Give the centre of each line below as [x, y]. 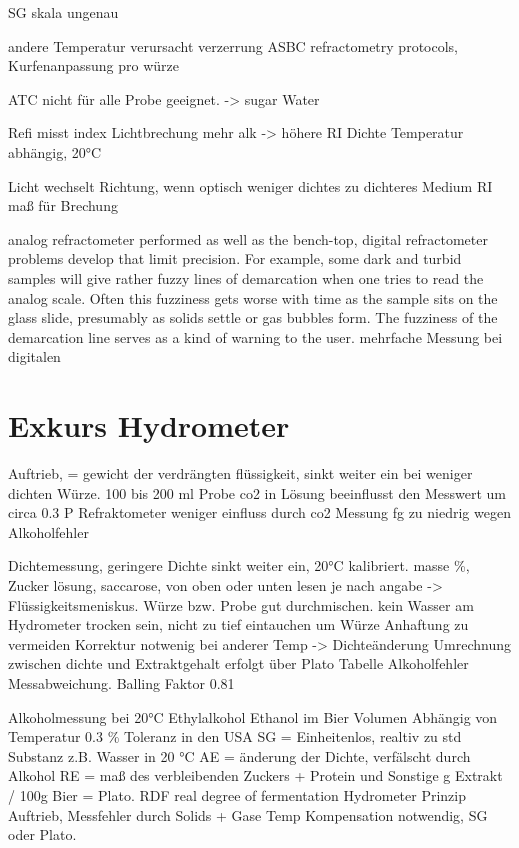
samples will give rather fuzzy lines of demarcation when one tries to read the [246, 277]
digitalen [34, 356]
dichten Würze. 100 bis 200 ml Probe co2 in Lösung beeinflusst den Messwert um [257, 492]
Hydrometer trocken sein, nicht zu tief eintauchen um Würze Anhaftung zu [238, 624]
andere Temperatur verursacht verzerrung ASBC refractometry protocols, [233, 45]
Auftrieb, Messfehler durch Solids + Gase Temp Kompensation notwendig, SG [248, 814]
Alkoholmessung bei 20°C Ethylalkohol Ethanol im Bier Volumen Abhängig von [253, 716]
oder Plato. [42, 834]
